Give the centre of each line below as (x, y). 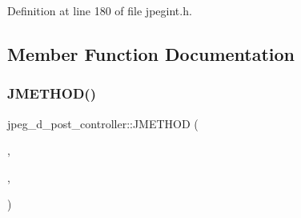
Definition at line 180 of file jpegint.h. (100, 10)
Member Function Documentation (151, 53)
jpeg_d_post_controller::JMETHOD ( (103, 123)
